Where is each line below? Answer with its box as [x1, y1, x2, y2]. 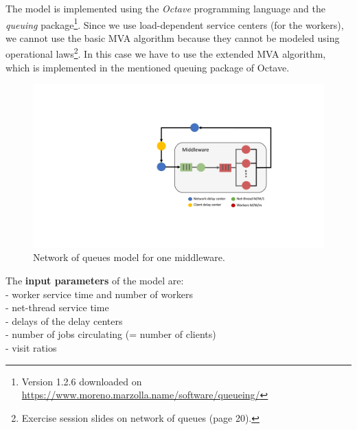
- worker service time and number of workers [5, 286, 193, 301]
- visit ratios [5, 340, 57, 354]
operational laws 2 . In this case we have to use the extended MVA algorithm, [5, 45, 326, 61]
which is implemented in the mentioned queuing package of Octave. [5, 60, 290, 74]
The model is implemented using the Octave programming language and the [5, 1, 326, 15]
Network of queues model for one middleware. [33, 250, 225, 264]
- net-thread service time [5, 300, 109, 315]
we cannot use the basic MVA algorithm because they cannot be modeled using [5, 30, 340, 45]
